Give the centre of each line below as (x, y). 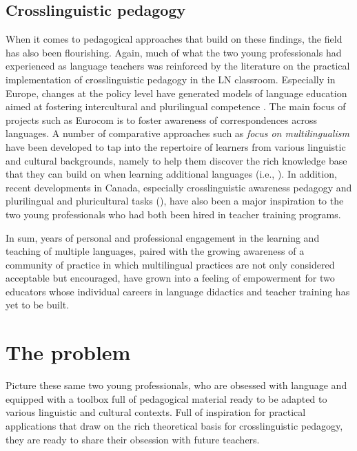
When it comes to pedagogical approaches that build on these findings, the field (174, 39)
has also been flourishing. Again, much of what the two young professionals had (174, 52)
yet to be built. (38, 305)
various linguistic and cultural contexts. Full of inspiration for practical (156, 412)
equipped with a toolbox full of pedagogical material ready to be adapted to (166, 398)
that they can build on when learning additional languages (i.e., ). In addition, (171, 174)
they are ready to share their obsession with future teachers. (133, 439)
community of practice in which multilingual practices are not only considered (170, 264)
